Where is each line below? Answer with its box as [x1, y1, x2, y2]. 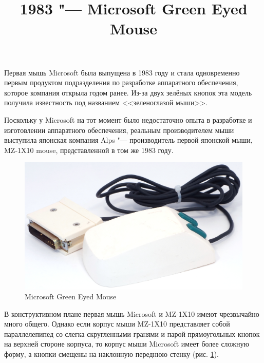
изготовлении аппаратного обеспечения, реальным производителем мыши [4, 124, 234, 135]
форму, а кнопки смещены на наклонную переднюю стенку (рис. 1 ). [4, 349, 219, 359]
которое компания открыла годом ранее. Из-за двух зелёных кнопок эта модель [4, 87, 252, 98]
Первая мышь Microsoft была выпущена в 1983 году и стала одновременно [4, 67, 240, 78]
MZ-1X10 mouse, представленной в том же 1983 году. [4, 144, 174, 155]
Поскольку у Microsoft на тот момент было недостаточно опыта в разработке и [4, 114, 252, 125]
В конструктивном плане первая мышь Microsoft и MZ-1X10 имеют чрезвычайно [4, 308, 259, 319]
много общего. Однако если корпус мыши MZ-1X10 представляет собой [4, 318, 230, 329]
